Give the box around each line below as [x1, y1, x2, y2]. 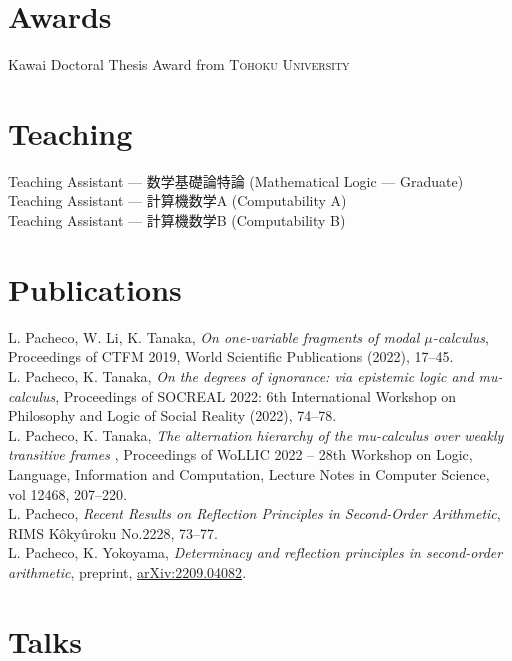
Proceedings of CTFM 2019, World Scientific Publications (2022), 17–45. [8, 346, 454, 367]
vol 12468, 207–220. [8, 483, 127, 504]
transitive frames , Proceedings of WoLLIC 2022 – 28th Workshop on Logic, [8, 444, 473, 465]
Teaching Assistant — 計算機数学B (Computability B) [8, 210, 346, 231]
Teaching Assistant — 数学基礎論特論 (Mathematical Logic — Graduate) [8, 170, 464, 191]
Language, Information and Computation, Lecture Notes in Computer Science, [8, 463, 490, 484]
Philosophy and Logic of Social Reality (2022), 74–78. [8, 405, 337, 426]
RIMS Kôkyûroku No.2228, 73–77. [8, 522, 218, 543]
